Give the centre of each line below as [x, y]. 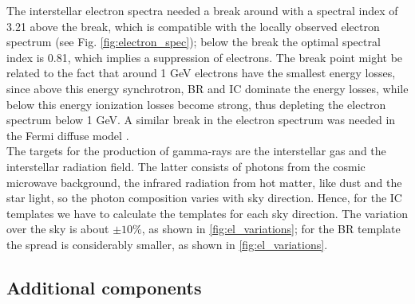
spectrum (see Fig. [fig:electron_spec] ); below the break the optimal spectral [194, 42]
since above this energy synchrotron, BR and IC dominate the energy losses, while [207, 88]
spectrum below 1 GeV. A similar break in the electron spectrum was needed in [201, 120]
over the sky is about [58, 229]
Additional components [104, 287]
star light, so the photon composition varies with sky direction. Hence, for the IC [204, 198]
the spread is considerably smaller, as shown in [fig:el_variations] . [167, 244]
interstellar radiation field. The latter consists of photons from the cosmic [186, 166]
